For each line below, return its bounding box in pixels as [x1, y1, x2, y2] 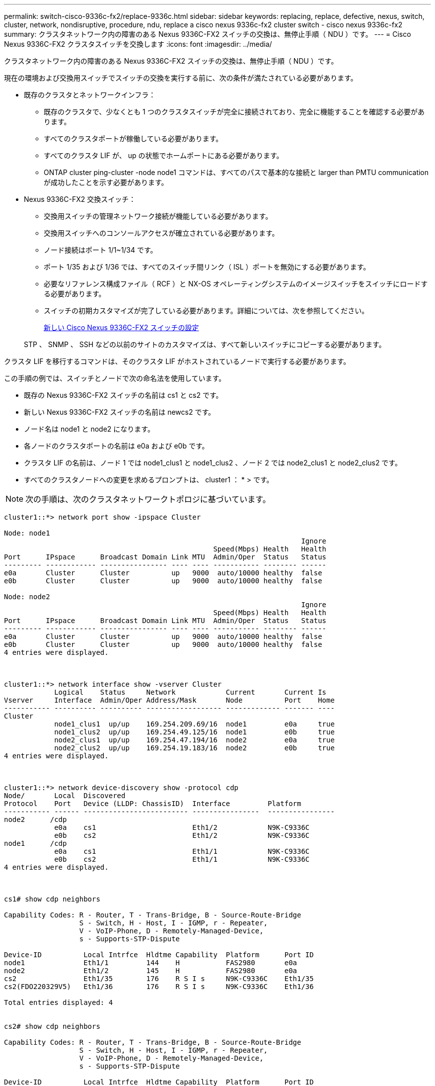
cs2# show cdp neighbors [4, 1022, 100, 1030]
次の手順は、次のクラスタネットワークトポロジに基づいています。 [25, 494, 271, 504]
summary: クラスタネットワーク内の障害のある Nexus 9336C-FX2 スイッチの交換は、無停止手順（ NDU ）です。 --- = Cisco [4, 30, 411, 38]
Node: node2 [4, 593, 50, 601]
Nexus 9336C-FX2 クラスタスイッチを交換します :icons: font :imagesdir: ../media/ [4, 40, 272, 48]
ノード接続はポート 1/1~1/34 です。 [44, 246, 157, 254]
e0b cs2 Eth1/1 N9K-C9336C [54, 855, 310, 863]
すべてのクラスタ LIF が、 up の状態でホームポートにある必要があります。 [44, 151, 284, 160]
